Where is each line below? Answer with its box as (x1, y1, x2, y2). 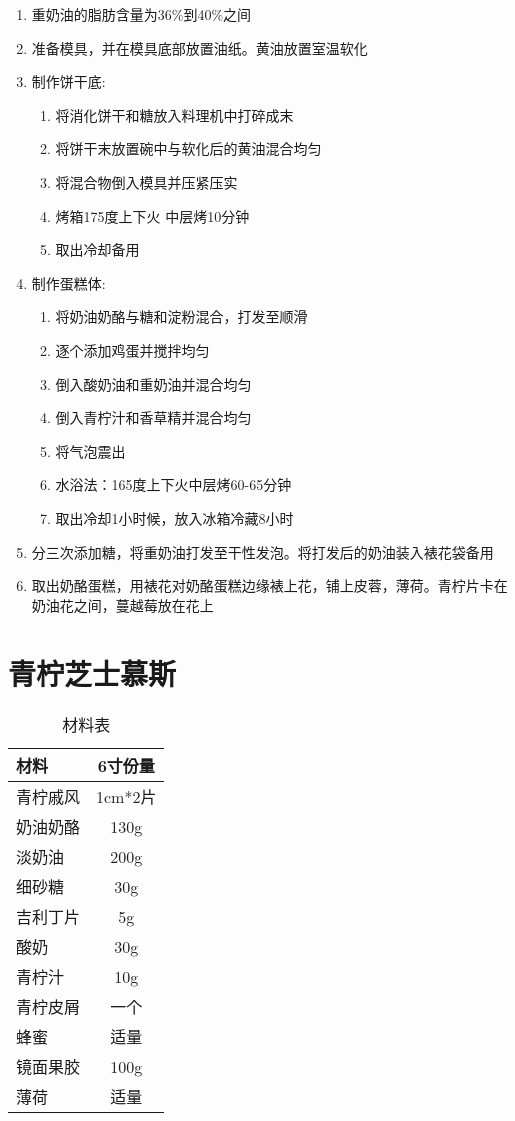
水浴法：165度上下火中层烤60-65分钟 (55, 474, 292, 495)
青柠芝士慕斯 (8, 653, 177, 694)
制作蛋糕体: (31, 272, 106, 293)
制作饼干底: (31, 71, 106, 92)
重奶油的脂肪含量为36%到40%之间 (31, 4, 252, 24)
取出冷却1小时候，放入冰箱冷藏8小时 (55, 507, 294, 528)
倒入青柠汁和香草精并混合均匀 (55, 407, 252, 428)
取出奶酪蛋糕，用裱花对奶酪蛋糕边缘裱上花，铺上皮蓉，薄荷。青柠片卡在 (31, 575, 508, 596)
